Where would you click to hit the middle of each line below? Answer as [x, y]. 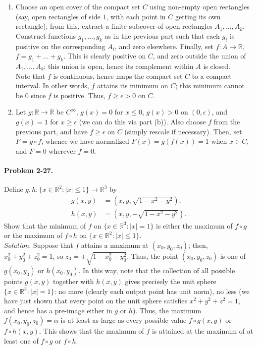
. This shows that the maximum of [91, 331]
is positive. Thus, [79, 95]
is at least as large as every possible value [124, 320]
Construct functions [46, 35]
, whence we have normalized [85, 141]
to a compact [212, 76]
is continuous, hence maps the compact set [118, 76]
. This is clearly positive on [105, 56]
